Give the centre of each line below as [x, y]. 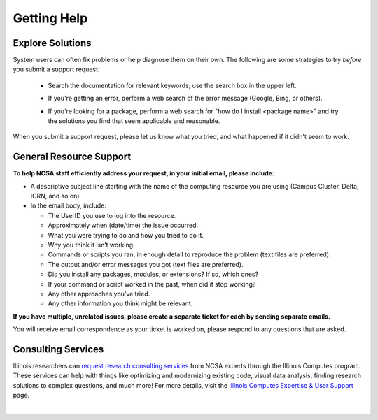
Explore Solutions [52, 43]
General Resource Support [72, 157]
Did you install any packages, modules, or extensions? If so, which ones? [153, 274]
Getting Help [50, 18]
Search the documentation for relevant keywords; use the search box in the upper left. [172, 85]
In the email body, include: [68, 205]
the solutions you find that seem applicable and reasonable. [134, 121]
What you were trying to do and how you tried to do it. [126, 235]
